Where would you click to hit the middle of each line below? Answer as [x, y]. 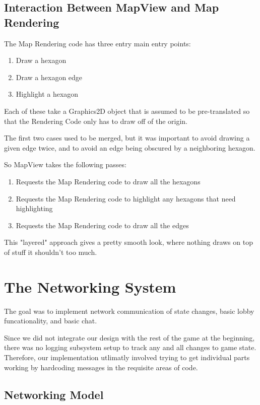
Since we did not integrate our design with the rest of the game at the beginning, [129, 337]
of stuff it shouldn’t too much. [51, 252]
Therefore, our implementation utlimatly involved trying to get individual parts [127, 357]
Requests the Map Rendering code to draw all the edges [102, 225]
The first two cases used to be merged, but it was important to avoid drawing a [127, 138]
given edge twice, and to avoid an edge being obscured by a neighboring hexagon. [130, 147]
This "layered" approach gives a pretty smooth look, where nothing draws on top [128, 242]
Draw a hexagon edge [49, 77]
